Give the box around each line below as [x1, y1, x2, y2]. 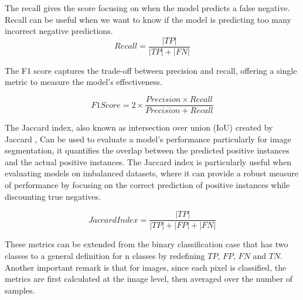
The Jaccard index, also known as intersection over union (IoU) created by [5, 121, 273, 134]
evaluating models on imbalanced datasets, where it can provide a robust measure [5, 167, 299, 179]
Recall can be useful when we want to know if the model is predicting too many [5, 13, 291, 25]
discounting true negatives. [5, 190, 101, 202]
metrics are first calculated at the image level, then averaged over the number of [5, 272, 293, 285]
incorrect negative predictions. [5, 25, 113, 37]
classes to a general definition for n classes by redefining [5, 249, 205, 261]
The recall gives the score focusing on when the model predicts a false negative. [5, 2, 290, 13]
